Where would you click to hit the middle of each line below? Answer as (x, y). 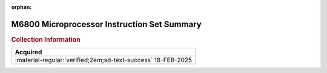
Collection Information (46, 39)
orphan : (21, 7)
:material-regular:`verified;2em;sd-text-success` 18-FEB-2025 (104, 60)
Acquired (28, 52)
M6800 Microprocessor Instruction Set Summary (107, 24)
